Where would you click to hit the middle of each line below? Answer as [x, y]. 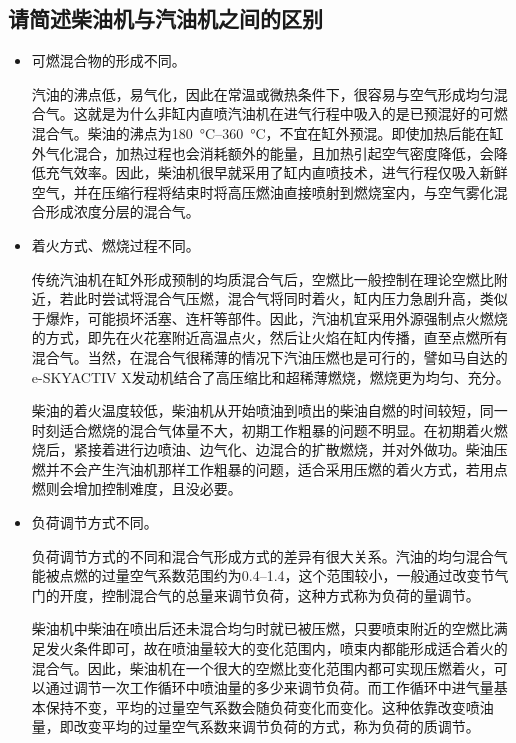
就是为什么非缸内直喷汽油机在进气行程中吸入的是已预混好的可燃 [297, 113]
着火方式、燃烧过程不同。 [115, 244]
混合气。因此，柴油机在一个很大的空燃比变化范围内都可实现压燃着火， [262, 667]
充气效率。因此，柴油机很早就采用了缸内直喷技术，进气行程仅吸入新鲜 [276, 172]
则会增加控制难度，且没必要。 [143, 488]
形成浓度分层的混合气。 [122, 211]
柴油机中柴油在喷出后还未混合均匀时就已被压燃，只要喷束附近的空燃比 [262, 628]
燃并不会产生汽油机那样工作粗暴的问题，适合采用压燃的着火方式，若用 [262, 468]
